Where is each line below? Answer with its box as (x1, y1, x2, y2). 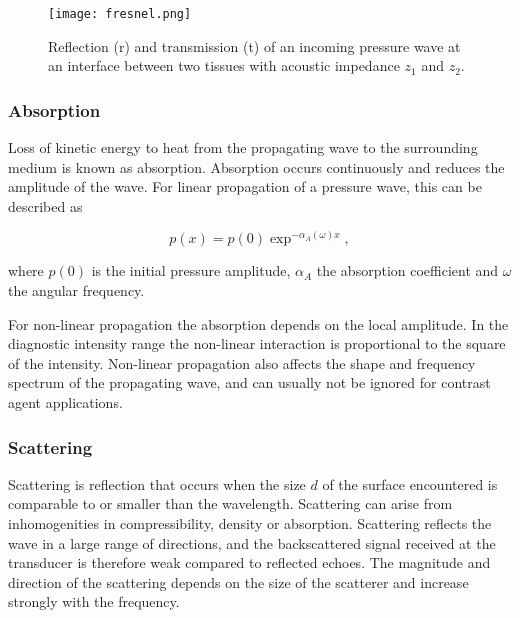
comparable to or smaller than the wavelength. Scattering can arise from (8, 493, 453, 514)
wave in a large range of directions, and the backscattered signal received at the (8, 532, 496, 553)
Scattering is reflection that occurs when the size (8, 473, 306, 494)
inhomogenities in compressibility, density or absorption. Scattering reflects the (8, 513, 492, 534)
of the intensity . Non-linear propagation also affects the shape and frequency (8, 352, 476, 373)
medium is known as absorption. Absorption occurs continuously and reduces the (8, 156, 505, 177)
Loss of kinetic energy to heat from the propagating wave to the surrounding (8, 137, 478, 158)
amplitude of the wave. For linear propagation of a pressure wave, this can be (8, 176, 482, 197)
